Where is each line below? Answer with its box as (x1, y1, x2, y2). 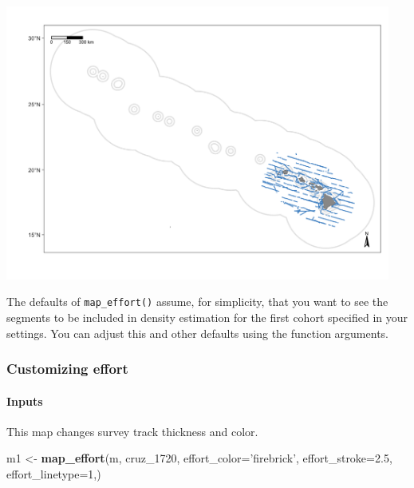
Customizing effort (6, 359, 128, 379)
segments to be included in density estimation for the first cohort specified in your (6, 309, 408, 326)
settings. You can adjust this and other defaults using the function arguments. (6, 324, 388, 341)
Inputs (6, 392, 43, 409)
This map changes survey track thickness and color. (6, 423, 258, 439)
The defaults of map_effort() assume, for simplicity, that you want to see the (6, 293, 388, 310)
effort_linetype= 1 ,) (6, 466, 101, 482)
